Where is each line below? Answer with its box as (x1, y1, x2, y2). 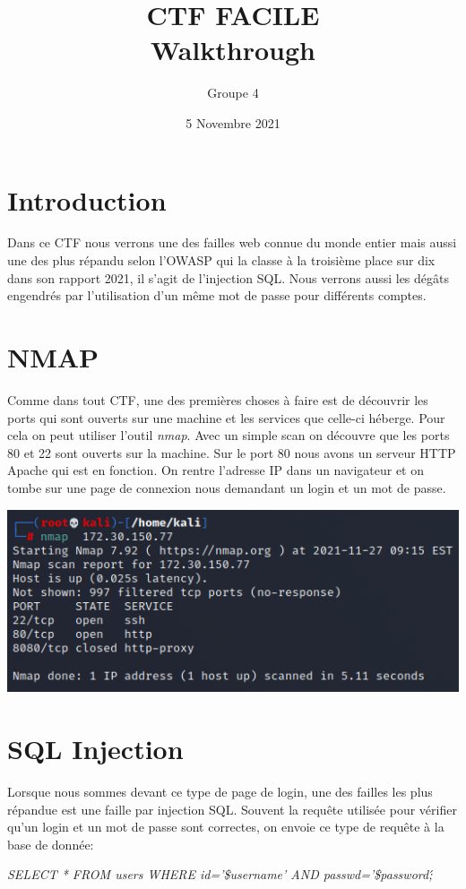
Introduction (7, 181, 167, 218)
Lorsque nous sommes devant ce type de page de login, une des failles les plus (7, 781, 433, 800)
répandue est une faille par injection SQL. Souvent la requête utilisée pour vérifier (7, 799, 457, 818)
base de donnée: (7, 834, 94, 853)
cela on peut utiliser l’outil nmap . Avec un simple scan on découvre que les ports (7, 426, 450, 444)
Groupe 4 (207, 83, 259, 102)
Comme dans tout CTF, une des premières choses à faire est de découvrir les (7, 390, 428, 409)
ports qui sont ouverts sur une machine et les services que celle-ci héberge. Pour (7, 408, 445, 427)
